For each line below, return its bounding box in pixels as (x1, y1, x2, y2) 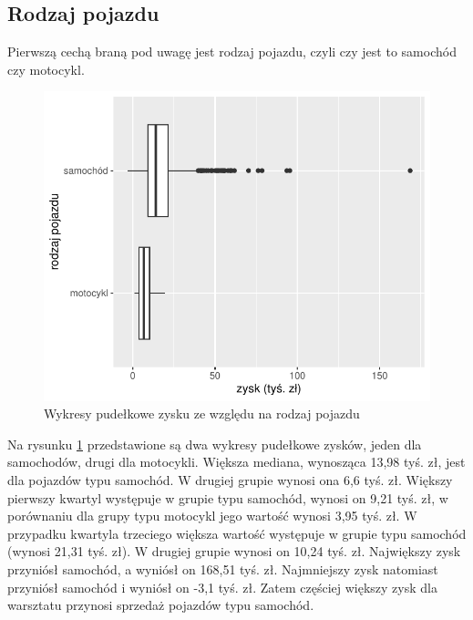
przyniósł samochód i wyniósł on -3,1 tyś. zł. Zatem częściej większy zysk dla (7, 577, 437, 596)
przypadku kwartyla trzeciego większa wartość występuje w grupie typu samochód (7, 523, 467, 542)
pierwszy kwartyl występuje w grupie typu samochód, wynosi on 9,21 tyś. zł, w (7, 488, 448, 507)
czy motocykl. (7, 59, 85, 78)
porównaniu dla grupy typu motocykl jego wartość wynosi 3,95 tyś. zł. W (7, 506, 417, 525)
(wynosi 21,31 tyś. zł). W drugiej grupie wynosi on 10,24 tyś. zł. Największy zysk (7, 542, 461, 561)
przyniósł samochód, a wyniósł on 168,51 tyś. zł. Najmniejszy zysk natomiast (7, 559, 438, 578)
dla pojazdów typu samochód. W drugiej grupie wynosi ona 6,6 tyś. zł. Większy (7, 470, 453, 489)
